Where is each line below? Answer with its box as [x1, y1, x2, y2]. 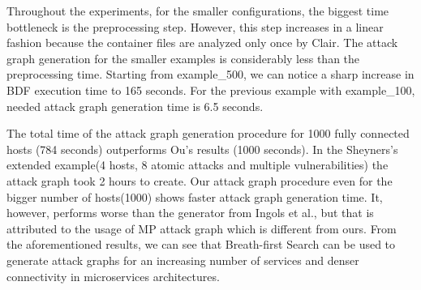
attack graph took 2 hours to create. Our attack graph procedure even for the [6, 172, 393, 189]
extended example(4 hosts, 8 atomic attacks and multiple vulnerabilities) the [6, 156, 389, 173]
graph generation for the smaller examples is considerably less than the [6, 49, 360, 66]
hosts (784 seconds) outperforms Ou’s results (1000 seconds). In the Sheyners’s [6, 140, 398, 157]
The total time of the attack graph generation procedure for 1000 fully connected [6, 125, 410, 142]
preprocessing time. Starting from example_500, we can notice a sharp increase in [6, 66, 415, 83]
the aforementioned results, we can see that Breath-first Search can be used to [6, 236, 396, 253]
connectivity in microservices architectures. [6, 267, 220, 284]
